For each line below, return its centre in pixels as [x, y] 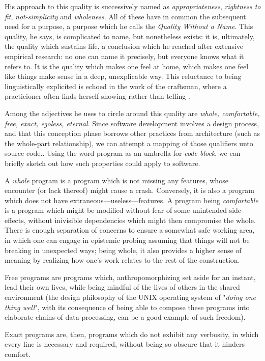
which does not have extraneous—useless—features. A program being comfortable [131, 200]
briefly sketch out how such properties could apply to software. [102, 163]
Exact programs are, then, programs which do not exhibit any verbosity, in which [132, 334]
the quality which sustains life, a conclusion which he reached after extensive [124, 46]
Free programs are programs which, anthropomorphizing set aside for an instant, [130, 277]
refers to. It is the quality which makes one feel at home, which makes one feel [127, 66]
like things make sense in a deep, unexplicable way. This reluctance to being [123, 76]
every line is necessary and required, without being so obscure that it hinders [125, 344]
